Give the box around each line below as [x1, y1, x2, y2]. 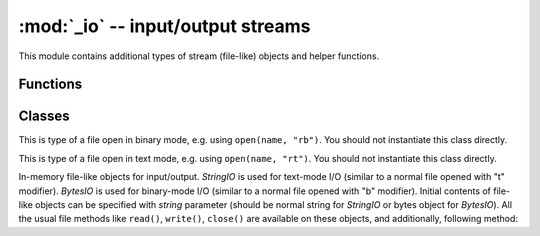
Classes [18, 108, 70, 125]
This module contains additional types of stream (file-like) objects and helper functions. [18, 50, 380, 62]
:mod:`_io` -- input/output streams [18, 15, 311, 37]
